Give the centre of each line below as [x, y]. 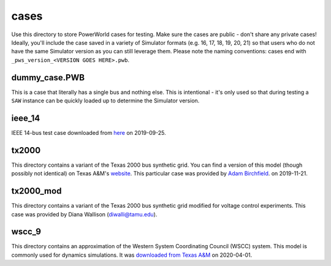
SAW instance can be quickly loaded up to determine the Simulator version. [105, 101]
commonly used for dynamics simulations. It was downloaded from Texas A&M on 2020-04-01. [132, 255]
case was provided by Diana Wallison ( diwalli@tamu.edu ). [84, 214]
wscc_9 [26, 232]
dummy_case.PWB [48, 78]
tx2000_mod [36, 191]
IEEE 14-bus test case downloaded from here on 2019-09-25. [89, 132]
